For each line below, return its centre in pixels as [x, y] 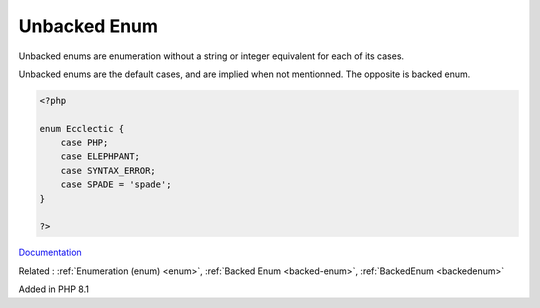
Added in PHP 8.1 [54, 289]
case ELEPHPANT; [100, 156]
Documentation [50, 252]
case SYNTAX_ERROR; [108, 170]
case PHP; [84, 143]
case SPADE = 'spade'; [116, 184]
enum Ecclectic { [82, 128]
